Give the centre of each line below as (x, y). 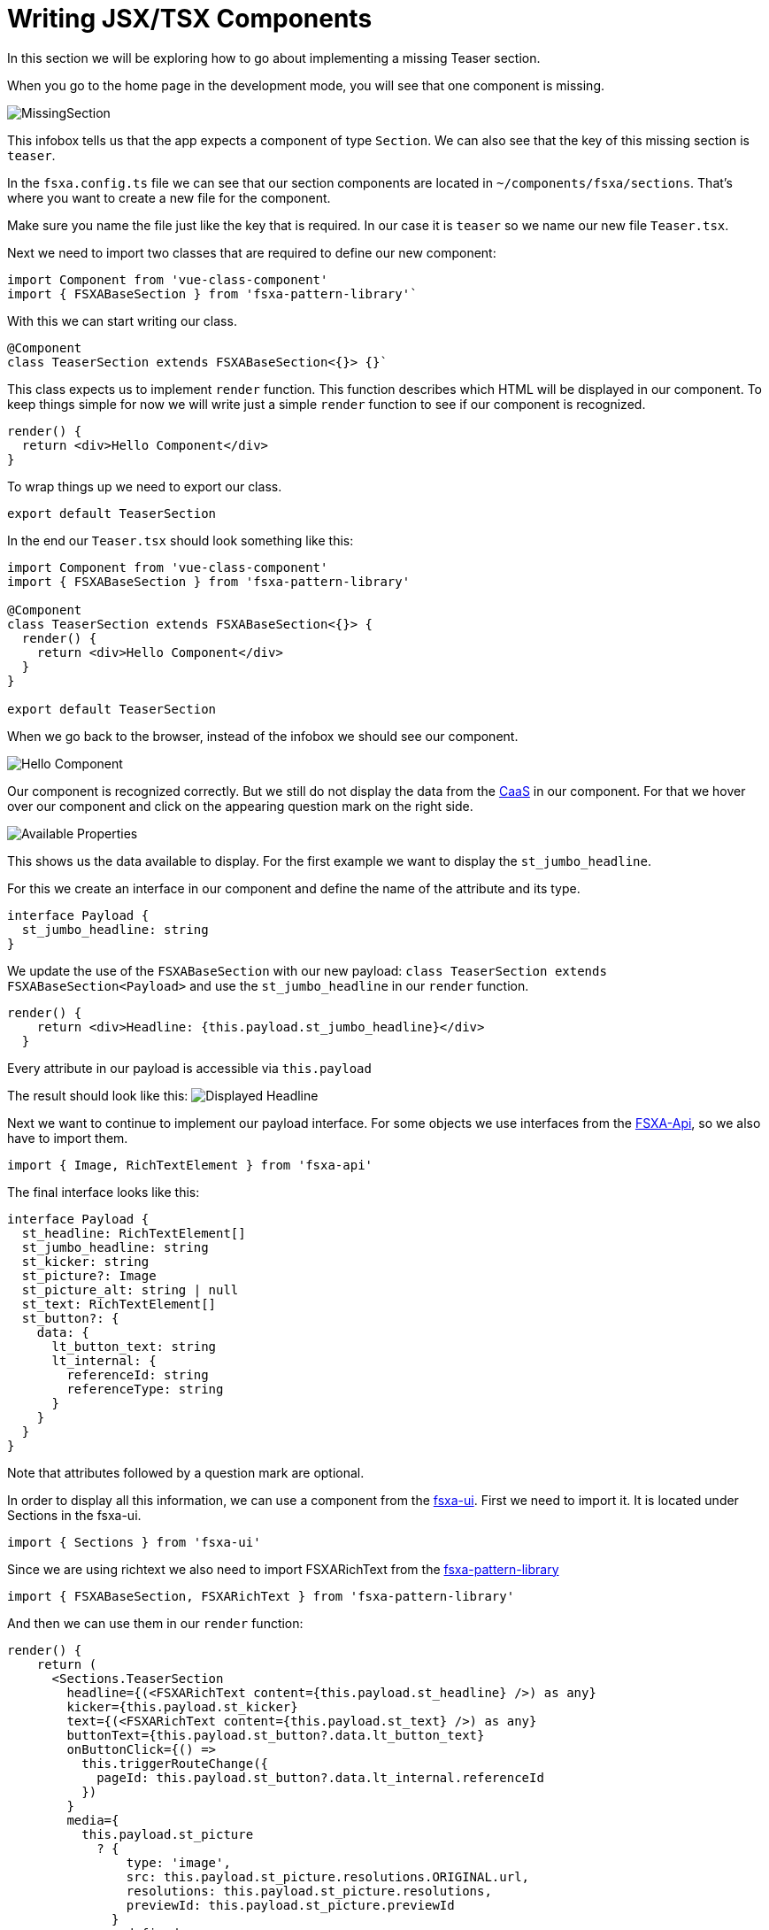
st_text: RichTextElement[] (119, 1304)
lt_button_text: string (134, 1346)
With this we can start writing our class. (122, 320)
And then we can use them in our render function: (155, 1623)
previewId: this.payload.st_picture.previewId (290, 1905)
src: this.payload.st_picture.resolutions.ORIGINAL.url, (328, 1876)
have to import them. (68, 1138)
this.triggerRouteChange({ (175, 1763)
